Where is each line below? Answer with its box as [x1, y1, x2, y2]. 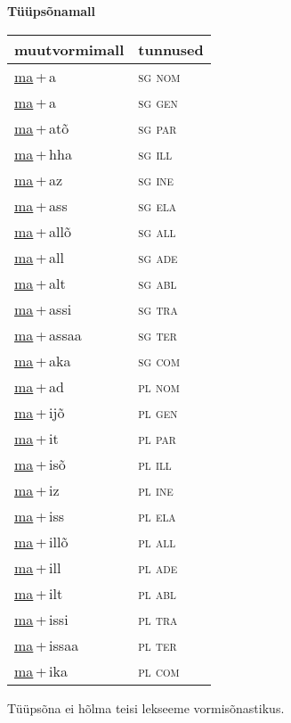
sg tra [138, 298, 178, 319]
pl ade [138, 556, 178, 578]
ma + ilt [14, 582, 63, 604]
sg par [138, 117, 177, 138]
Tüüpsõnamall [7, 2, 96, 20]
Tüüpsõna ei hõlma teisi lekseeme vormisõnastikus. [7, 698, 285, 717]
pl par [138, 427, 176, 448]
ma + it [14, 427, 59, 448]
